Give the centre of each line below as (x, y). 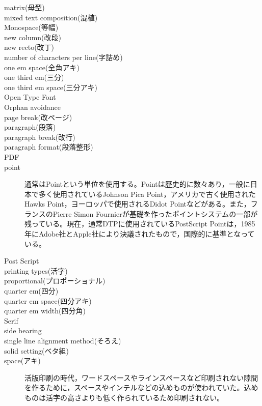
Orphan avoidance (32, 107)
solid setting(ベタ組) (36, 350)
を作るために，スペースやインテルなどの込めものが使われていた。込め (141, 387)
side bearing (23, 330)
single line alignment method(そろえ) (63, 340)
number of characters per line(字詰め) (63, 57)
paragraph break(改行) (40, 137)
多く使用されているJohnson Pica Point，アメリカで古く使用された (147, 194)
